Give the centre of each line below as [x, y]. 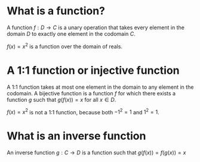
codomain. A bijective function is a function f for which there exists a [91, 93]
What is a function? [56, 11]
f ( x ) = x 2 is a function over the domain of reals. [65, 46]
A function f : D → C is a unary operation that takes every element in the [96, 27]
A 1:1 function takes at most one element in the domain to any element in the [100, 87]
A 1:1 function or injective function [93, 70]
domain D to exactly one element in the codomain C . [71, 33]
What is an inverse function [76, 136]
